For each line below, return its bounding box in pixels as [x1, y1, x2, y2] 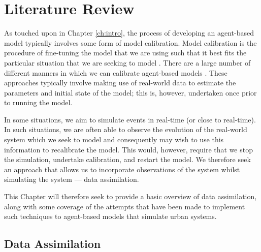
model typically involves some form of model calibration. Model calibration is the [4, 37, 257, 48]
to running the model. [4, 97, 73, 108]
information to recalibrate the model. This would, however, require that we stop [4, 144, 253, 154]
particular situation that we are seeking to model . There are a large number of [4, 57, 251, 68]
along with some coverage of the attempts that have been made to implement [4, 201, 245, 211]
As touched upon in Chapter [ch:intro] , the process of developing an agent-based [4, 27, 254, 38]
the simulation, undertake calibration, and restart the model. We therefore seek [4, 154, 251, 165]
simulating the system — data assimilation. [4, 174, 139, 184]
